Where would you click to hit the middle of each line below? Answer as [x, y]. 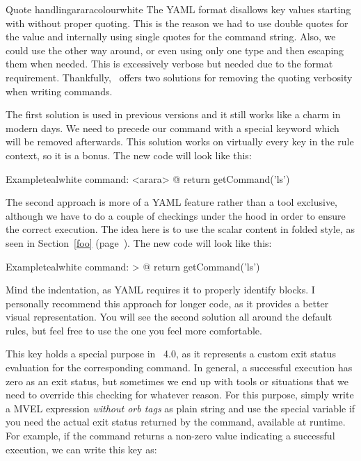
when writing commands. [59, 91]
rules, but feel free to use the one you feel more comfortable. [134, 330]
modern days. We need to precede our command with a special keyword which [173, 128]
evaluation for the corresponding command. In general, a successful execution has [179, 367]
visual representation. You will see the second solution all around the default [169, 317]
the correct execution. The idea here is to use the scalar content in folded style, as [180, 229]
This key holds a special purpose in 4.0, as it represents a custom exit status [171, 354]
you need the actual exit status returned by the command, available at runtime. [176, 422]
